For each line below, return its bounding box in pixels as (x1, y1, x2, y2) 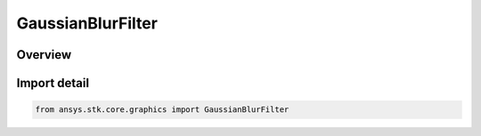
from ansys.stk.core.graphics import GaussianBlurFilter (35, 105, 289, 115)
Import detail (16, 76, 89, 91)
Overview (16, 47, 72, 62)
